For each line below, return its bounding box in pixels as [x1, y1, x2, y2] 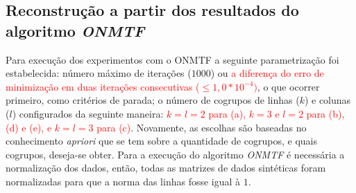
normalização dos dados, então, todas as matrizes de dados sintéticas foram [6, 160, 326, 175]
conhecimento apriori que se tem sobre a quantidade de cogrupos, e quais [6, 134, 318, 148]
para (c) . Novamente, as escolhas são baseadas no [96, 120, 307, 134]
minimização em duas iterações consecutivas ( [6, 79, 200, 93]
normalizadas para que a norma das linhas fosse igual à [6, 174, 241, 188]
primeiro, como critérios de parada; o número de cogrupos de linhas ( [6, 93, 300, 107]
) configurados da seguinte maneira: [12, 106, 164, 120]
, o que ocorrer [257, 79, 320, 93]
